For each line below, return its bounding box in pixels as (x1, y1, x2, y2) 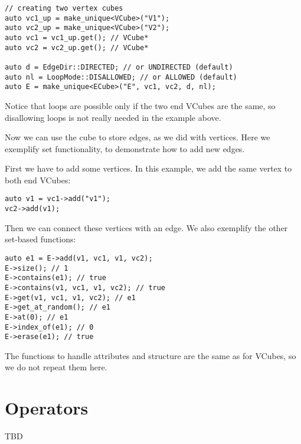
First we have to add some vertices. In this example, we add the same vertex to (5, 162, 292, 175)
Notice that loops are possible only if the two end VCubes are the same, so (5, 99, 276, 111)
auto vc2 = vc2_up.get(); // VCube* (5, 43, 149, 52)
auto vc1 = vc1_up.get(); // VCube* (5, 33, 149, 42)
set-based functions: (5, 233, 76, 245)
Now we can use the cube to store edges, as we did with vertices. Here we (5, 131, 270, 143)
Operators (5, 396, 89, 420)
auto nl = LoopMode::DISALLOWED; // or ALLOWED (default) (5, 73, 237, 81)
